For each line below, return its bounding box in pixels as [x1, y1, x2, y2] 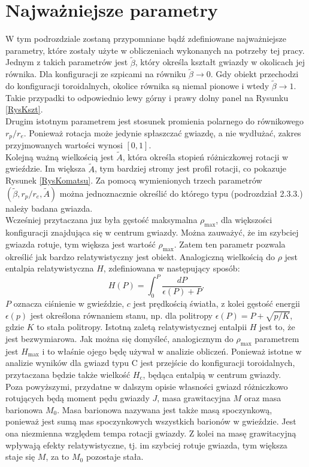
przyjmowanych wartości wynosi [5, 138, 123, 151]
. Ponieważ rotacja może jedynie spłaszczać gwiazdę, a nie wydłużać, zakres [23, 126, 301, 139]
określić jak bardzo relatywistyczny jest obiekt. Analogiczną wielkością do [5, 250, 275, 263]
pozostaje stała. [86, 450, 144, 463]
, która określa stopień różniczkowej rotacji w [122, 150, 289, 163]
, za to [46, 450, 69, 463]
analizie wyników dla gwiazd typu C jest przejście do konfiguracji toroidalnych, [5, 356, 295, 369]
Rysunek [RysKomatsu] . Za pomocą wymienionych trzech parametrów [5, 174, 262, 187]
